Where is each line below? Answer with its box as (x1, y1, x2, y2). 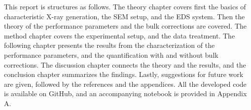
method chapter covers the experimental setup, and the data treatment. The (4, 30, 235, 40)
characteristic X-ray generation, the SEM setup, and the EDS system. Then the (4, 11, 245, 21)
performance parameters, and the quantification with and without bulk (4, 49, 218, 60)
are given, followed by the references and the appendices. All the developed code (4, 78, 247, 89)
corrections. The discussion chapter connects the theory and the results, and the (4, 59, 246, 70)
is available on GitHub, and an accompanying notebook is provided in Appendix (4, 88, 247, 99)
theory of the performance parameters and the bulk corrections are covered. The (4, 21, 247, 31)
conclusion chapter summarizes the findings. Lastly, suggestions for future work (4, 69, 244, 79)
